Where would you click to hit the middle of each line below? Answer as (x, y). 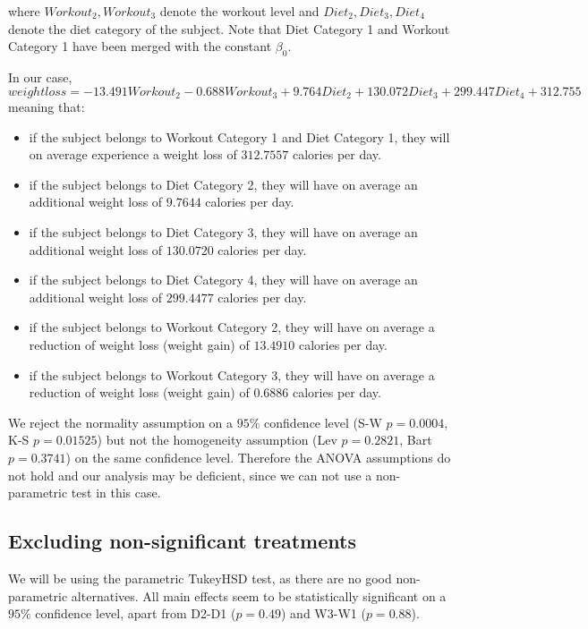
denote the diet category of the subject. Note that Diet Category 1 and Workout (229, 28)
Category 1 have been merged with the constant (140, 46)
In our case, (40, 76)
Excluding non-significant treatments (182, 541)
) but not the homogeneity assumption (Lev (217, 440)
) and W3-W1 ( (324, 613)
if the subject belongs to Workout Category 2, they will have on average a (232, 327)
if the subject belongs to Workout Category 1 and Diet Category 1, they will (239, 136)
